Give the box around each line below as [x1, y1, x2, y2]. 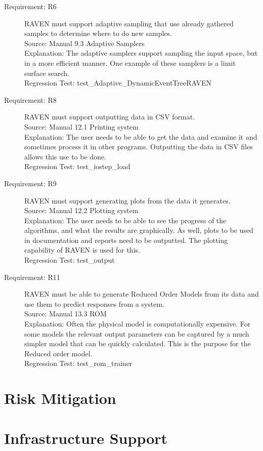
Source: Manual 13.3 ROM [24, 308, 107, 319]
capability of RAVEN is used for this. [24, 244, 140, 255]
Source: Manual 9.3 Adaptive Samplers [24, 37, 145, 48]
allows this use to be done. [24, 151, 106, 161]
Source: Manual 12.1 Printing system [24, 121, 139, 132]
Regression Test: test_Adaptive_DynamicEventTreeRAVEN [24, 77, 212, 88]
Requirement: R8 [4, 94, 57, 105]
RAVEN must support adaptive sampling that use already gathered [24, 18, 234, 28]
